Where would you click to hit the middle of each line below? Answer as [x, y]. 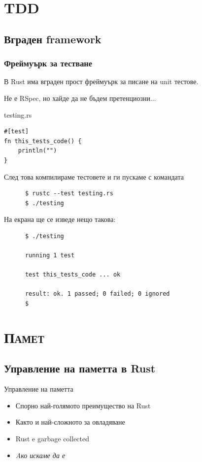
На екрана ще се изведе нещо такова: [60, 219]
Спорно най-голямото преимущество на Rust [83, 405]
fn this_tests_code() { [43, 141]
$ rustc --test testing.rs [69, 194]
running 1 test [50, 256]
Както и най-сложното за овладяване [70, 422]
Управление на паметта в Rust [80, 368]
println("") [37, 151]
